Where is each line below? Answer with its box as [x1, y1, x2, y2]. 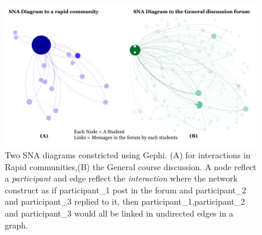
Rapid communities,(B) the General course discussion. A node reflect [5, 160, 257, 173]
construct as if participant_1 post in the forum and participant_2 [5, 183, 247, 196]
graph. [5, 218, 28, 231]
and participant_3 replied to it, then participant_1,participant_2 [5, 195, 245, 208]
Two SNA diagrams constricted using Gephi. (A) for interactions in [5, 149, 251, 161]
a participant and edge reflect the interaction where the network [5, 172, 238, 184]
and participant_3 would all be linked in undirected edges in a [5, 207, 233, 220]
